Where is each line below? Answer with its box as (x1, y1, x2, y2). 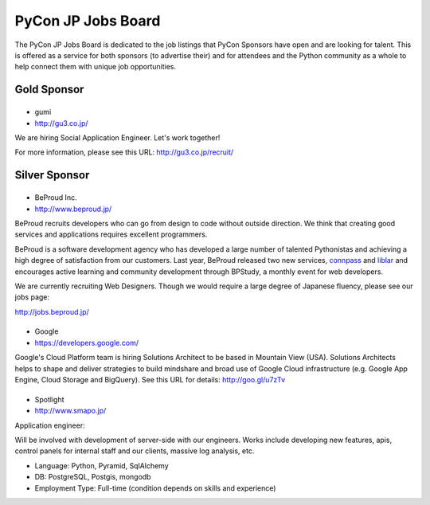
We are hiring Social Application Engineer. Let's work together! (14, 132, 221, 143)
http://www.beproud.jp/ (34, 204, 112, 213)
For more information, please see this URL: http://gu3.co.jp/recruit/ (14, 147, 234, 157)
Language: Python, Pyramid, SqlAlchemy (34, 460, 169, 470)
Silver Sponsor (14, 168, 90, 182)
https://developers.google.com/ (34, 338, 139, 347)
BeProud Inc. (34, 193, 77, 202)
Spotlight (34, 394, 64, 404)
